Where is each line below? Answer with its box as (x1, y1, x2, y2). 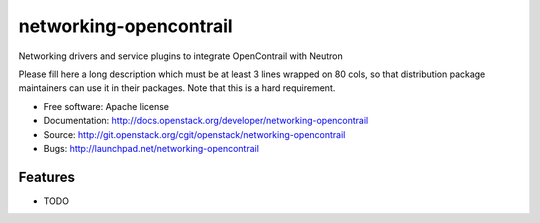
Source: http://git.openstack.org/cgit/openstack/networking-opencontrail (43, 128, 346, 140)
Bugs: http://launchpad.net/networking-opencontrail (43, 142, 260, 154)
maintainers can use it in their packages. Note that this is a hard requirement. (18, 82, 336, 94)
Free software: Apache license (43, 100, 170, 112)
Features (18, 168, 75, 185)
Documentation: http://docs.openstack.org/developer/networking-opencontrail (43, 115, 369, 127)
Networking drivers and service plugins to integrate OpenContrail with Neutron (18, 50, 344, 62)
